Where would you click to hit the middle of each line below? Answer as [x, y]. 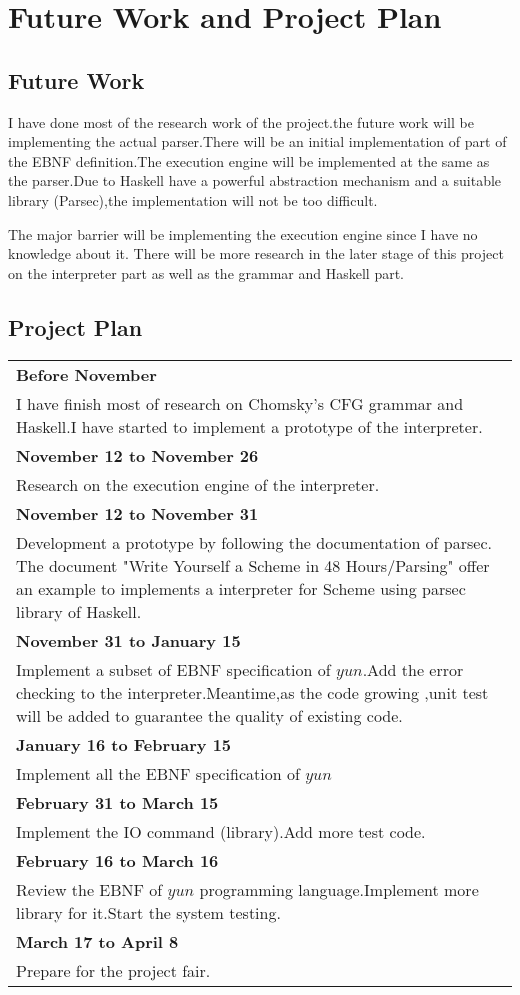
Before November [86, 374]
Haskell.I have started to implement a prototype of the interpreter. [249, 426]
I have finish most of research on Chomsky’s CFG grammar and [240, 403]
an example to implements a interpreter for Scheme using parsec [241, 588]
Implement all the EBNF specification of [158, 773]
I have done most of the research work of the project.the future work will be [241, 121]
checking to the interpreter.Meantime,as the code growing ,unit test [252, 692]
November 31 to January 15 [128, 640]
